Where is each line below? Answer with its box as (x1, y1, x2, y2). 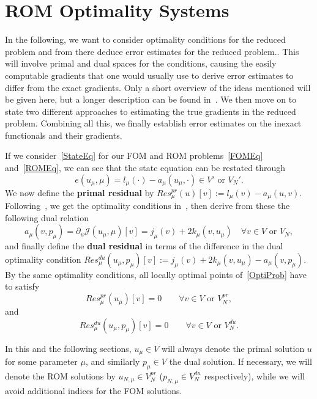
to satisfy (5, 280, 40, 293)
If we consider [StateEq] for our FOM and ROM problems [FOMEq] (5, 149, 263, 162)
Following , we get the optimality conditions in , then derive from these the (5, 199, 290, 212)
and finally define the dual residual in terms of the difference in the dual (5, 240, 283, 252)
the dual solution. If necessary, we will (169, 355, 312, 368)
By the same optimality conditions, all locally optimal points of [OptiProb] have (5, 268, 307, 280)
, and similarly (85, 355, 140, 368)
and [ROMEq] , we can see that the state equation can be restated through (5, 161, 286, 174)
